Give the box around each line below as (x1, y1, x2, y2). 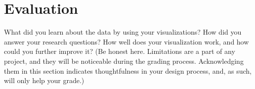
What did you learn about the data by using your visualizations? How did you (4, 27, 242, 37)
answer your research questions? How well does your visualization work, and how (4, 36, 249, 46)
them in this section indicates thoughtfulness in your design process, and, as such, (4, 65, 252, 76)
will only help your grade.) (4, 75, 85, 86)
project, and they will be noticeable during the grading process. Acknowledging (4, 55, 244, 66)
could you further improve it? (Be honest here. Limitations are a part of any (4, 46, 235, 56)
